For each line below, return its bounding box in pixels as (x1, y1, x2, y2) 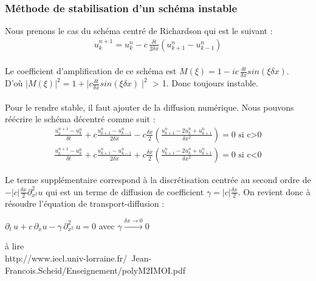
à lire (5, 240, 24, 252)
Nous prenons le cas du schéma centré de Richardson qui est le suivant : (5, 24, 273, 37)
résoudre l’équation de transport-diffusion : (5, 197, 165, 210)
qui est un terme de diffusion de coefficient (46, 185, 204, 198)
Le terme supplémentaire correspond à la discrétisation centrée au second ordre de (5, 173, 311, 186)
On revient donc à (243, 185, 311, 198)
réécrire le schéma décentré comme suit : (5, 113, 156, 125)
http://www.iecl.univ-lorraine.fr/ (5, 251, 128, 264)
